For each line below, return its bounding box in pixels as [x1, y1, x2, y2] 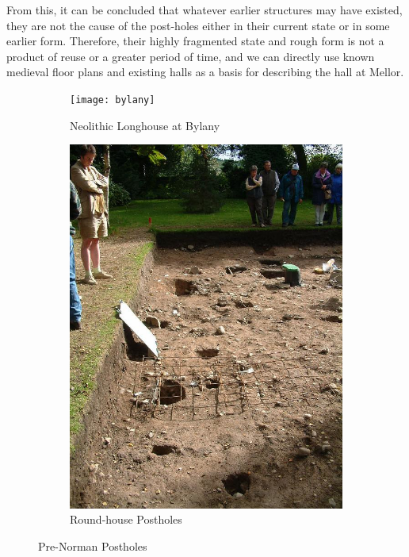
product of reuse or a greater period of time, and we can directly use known [6, 48, 375, 64]
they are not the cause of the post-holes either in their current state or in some [6, 17, 390, 33]
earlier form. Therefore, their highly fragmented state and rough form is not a [6, 33, 384, 49]
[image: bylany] [70, 94, 155, 106]
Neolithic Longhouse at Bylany [70, 117, 220, 133]
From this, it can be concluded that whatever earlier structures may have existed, [6, 2, 403, 17]
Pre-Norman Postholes [38, 538, 147, 555]
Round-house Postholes [70, 511, 182, 528]
